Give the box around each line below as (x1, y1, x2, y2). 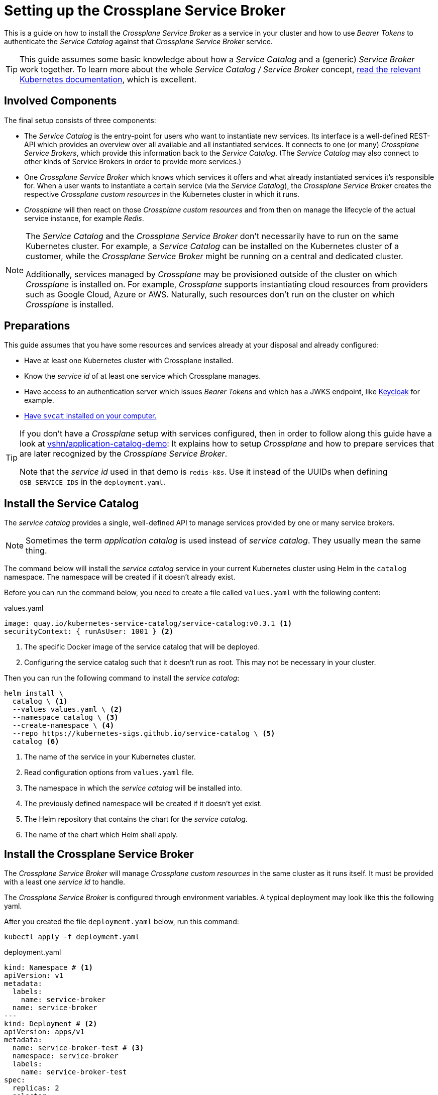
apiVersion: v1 (4, 971, 64, 980)
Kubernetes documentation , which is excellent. (20, 74, 197, 84)
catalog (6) (12, 737, 59, 746)
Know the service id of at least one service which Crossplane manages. (24, 372, 261, 381)
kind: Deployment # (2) (4, 1020, 97, 1028)
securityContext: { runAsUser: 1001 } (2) (4, 627, 174, 636)
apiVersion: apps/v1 (4, 1028, 85, 1036)
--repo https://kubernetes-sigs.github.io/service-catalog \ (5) (12, 729, 275, 738)
